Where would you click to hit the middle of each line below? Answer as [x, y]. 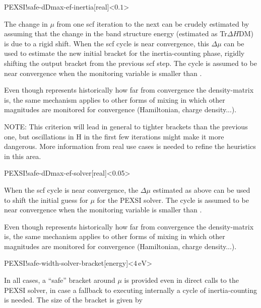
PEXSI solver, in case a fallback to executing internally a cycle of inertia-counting [130, 290]
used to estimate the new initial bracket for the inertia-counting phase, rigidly [124, 53]
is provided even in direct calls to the [181, 280]
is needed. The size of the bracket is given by [73, 300]
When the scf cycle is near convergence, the [71, 189]
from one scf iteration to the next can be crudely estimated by [153, 23]
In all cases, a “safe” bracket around [60, 280]
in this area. [23, 156]
